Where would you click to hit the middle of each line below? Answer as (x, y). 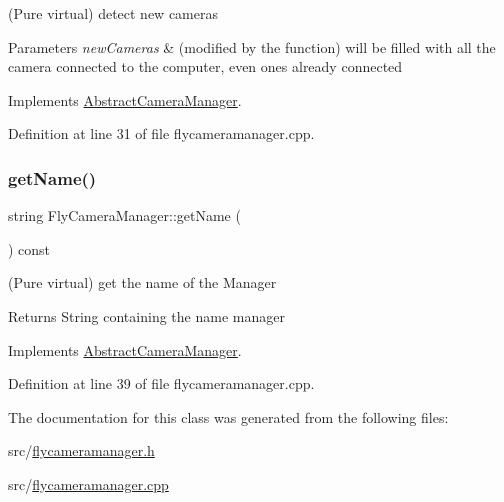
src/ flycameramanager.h (81, 450)
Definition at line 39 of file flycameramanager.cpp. (161, 383)
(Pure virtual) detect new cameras (113, 13)
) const (29, 248)
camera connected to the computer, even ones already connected (205, 66)
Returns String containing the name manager (146, 315)
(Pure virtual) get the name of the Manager (142, 282)
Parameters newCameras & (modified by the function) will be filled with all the (252, 46)
